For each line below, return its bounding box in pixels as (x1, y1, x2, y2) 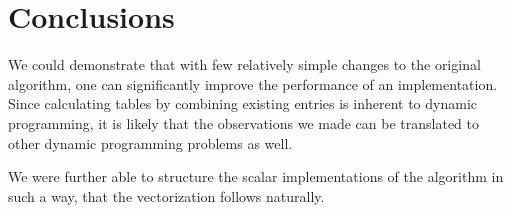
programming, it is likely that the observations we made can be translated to (8, 112, 480, 133)
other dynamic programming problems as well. (8, 132, 293, 153)
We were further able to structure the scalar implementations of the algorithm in (8, 166, 504, 187)
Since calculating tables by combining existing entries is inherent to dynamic (8, 93, 477, 114)
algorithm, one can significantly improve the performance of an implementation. (8, 73, 498, 94)
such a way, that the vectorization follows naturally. (8, 185, 325, 206)
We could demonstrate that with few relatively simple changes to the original (8, 54, 481, 75)
